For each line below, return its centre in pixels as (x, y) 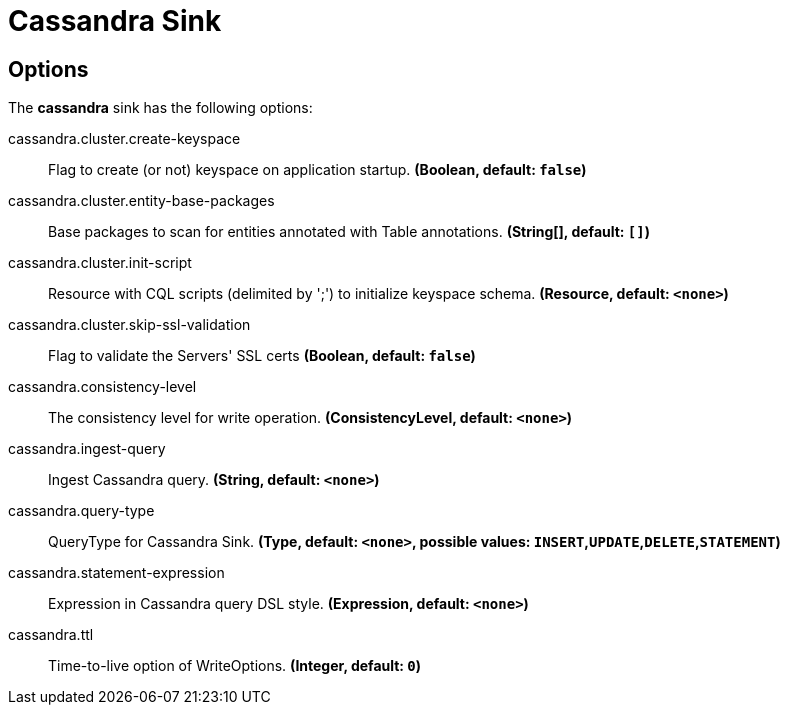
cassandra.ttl (51, 635)
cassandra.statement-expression (116, 573)
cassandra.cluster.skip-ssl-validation (129, 325)
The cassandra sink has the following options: (160, 108)
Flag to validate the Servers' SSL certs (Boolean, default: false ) (262, 356)
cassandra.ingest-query (87, 449)
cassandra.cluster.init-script (100, 263)
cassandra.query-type (81, 511)
